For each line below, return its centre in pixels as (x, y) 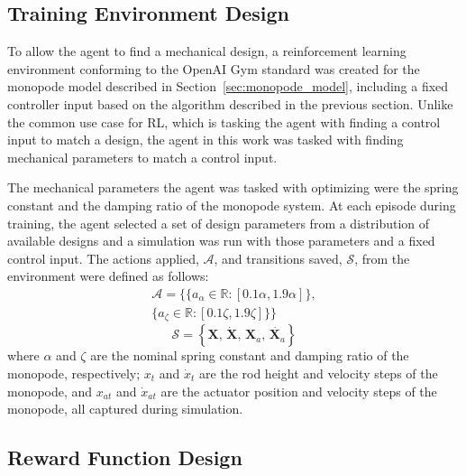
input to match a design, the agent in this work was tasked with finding (206, 140)
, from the (382, 258)
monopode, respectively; (74, 373)
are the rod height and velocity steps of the (319, 373)
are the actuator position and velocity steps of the (299, 391)
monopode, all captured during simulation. (125, 409)
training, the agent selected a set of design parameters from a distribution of (219, 223)
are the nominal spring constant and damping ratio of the (250, 355)
